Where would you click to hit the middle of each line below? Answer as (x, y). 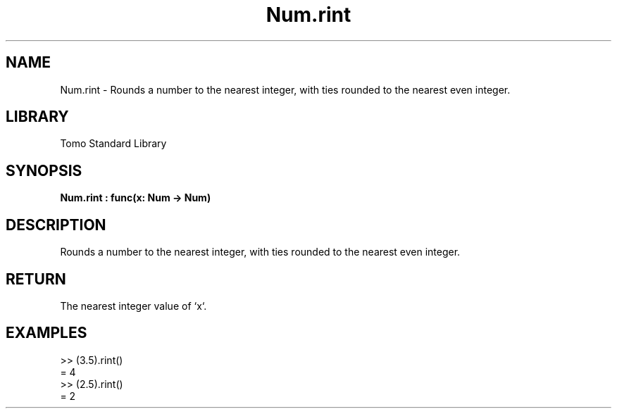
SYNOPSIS (44, 170)
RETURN (36, 279)
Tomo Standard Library (113, 144)
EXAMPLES (46, 333)
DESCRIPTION (56, 225)
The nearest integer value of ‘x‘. (133, 306)
